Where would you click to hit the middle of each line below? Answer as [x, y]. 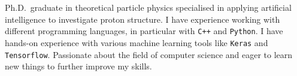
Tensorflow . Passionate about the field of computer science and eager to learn [149, 54]
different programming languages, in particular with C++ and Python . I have [144, 31]
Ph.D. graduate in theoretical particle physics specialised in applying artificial [148, 7]
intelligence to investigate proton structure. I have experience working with [143, 19]
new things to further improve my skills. [78, 66]
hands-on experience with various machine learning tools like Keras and [137, 42]
